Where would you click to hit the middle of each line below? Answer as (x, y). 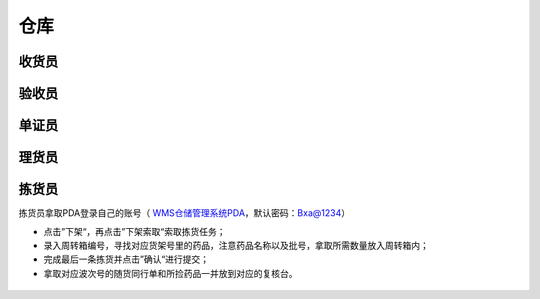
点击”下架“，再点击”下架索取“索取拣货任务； (134, 231)
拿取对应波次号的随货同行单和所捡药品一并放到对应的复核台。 (170, 273)
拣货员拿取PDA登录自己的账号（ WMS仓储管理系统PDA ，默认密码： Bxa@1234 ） (184, 213)
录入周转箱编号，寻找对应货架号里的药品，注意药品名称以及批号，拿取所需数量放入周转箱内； (236, 245)
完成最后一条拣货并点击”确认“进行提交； (126, 259)
